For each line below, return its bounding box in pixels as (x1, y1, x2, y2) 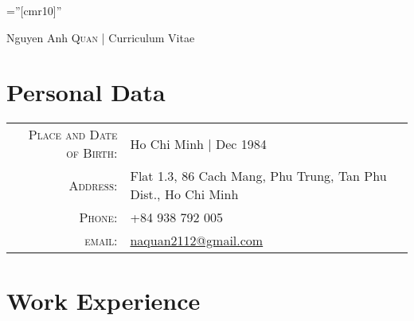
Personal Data (6, 76, 166, 108)
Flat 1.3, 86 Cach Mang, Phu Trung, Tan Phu (130, 166, 387, 186)
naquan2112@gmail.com (130, 231, 264, 250)
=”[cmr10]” (6, 2, 62, 18)
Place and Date (28, 125, 118, 144)
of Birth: (66, 143, 118, 162)
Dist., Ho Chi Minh (130, 185, 239, 204)
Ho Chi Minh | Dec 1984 (130, 134, 267, 153)
